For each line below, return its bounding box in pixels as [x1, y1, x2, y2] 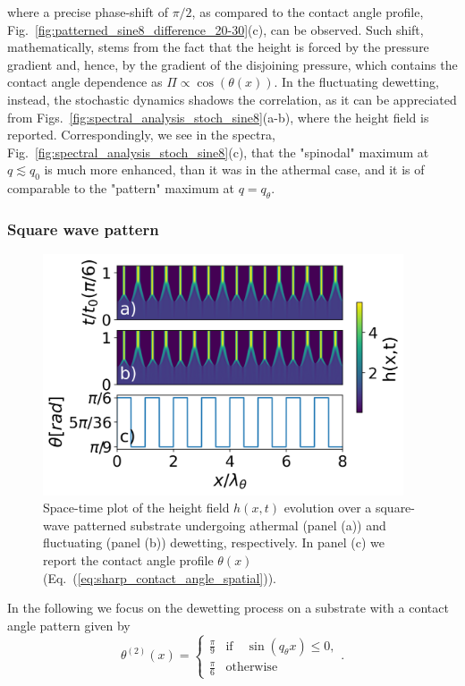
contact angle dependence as [7, 72, 163, 91]
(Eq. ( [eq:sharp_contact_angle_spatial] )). [43, 568, 277, 587]
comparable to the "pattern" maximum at [7, 179, 234, 198]
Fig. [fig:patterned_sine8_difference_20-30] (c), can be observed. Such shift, [7, 20, 424, 38]
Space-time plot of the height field [43, 498, 230, 517]
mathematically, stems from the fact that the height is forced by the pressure [7, 38, 429, 56]
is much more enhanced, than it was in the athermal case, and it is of [44, 160, 425, 179]
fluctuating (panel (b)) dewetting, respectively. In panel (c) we [43, 533, 385, 552]
